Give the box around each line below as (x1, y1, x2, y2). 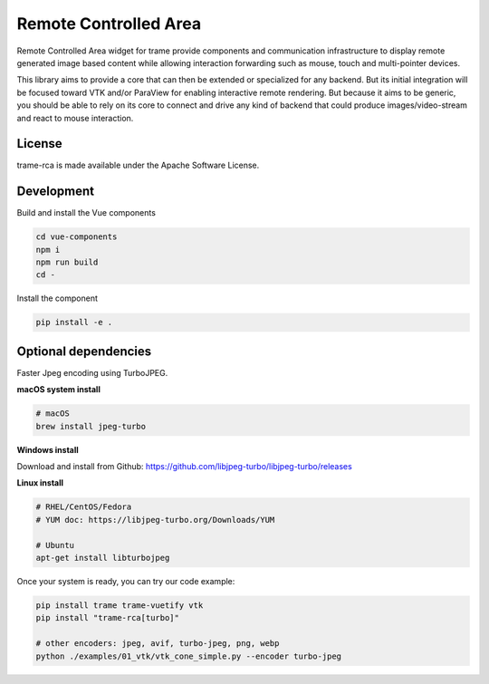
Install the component (16, 293, 99, 303)
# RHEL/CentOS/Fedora (35, 502, 132, 512)
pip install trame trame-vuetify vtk (35, 600, 204, 611)
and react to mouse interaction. (16, 112, 134, 123)
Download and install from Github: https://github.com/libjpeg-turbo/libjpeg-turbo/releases (16, 461, 352, 472)
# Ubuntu (35, 540, 75, 550)
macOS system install (16, 384, 101, 395)
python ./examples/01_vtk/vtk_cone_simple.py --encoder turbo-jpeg (35, 650, 342, 661)
